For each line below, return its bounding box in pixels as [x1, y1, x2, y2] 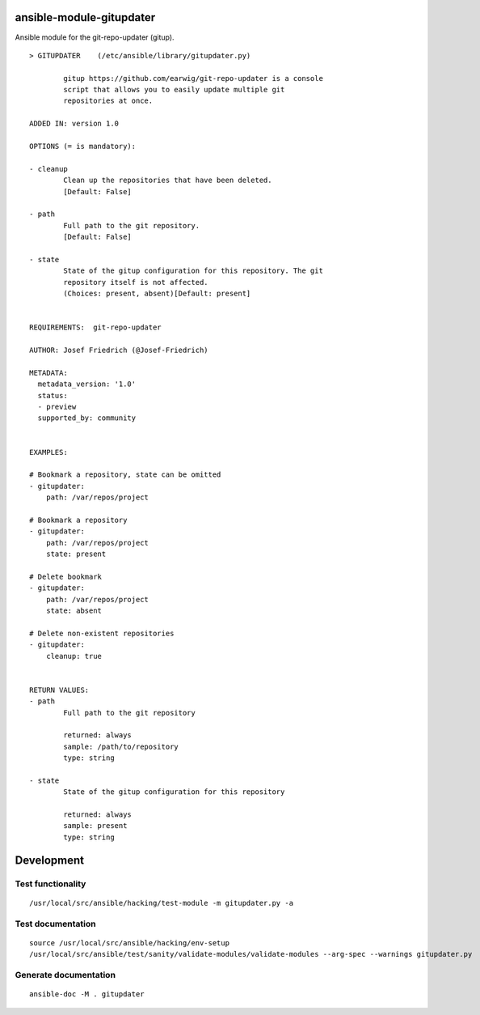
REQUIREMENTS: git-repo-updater [29, 323, 162, 332]
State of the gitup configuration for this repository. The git [63, 266, 323, 275]
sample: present [63, 822, 128, 830]
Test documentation [15, 918, 96, 929]
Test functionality [15, 878, 86, 890]
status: [37, 391, 68, 400]
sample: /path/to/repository [63, 741, 179, 751]
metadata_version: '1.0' [37, 380, 137, 389]
